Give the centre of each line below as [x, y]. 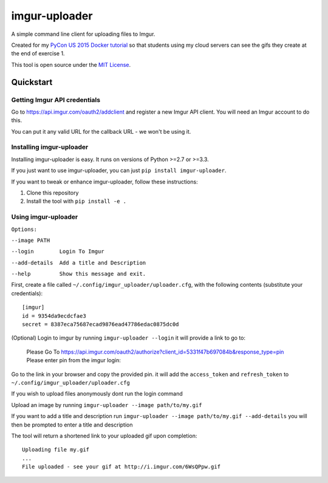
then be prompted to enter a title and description [72, 425]
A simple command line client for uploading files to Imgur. [83, 34]
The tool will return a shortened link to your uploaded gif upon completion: [104, 436]
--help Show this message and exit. [79, 274]
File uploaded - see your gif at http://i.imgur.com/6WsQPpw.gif [121, 467]
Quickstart [32, 82]
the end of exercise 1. [38, 53]
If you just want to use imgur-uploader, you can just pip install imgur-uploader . [119, 171]
